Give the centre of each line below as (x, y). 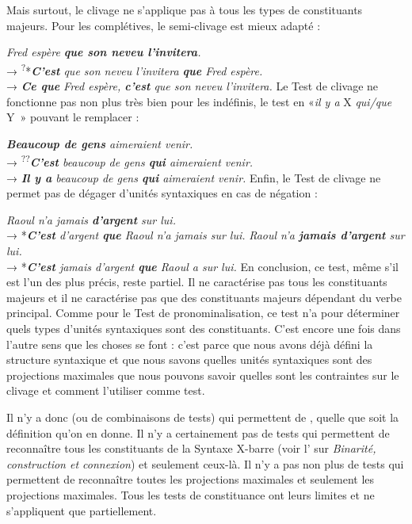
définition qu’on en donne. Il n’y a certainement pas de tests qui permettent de (198, 432)
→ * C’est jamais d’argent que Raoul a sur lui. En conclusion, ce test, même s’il (202, 266)
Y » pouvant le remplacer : (73, 117)
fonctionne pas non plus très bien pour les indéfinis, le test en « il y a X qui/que (199, 101)
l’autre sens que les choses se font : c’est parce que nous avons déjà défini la (190, 344)
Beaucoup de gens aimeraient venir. (100, 143)
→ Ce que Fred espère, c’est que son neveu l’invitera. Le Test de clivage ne (193, 86)
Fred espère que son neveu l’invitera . (104, 52)
